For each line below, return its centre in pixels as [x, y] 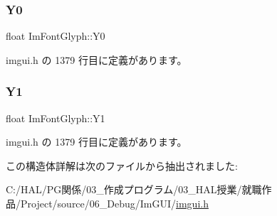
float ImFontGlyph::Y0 [56, 36]
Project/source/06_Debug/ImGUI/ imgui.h [114, 203]
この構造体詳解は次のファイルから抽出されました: [122, 165]
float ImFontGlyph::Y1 [56, 118]
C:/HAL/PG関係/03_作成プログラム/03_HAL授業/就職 [134, 189]
